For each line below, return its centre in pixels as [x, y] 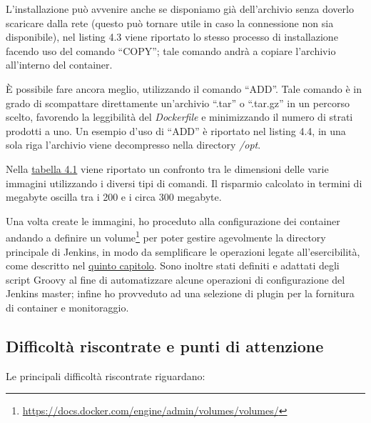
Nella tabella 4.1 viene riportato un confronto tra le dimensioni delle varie [167, 168]
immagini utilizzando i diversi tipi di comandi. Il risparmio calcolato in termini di [184, 183]
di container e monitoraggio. [67, 307]
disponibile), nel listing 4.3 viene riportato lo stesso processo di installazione [172, 37]
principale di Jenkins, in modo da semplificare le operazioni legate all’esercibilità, [183, 251]
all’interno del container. [59, 65]
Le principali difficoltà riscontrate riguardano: [106, 375]
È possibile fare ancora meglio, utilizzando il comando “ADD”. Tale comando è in [184, 88]
